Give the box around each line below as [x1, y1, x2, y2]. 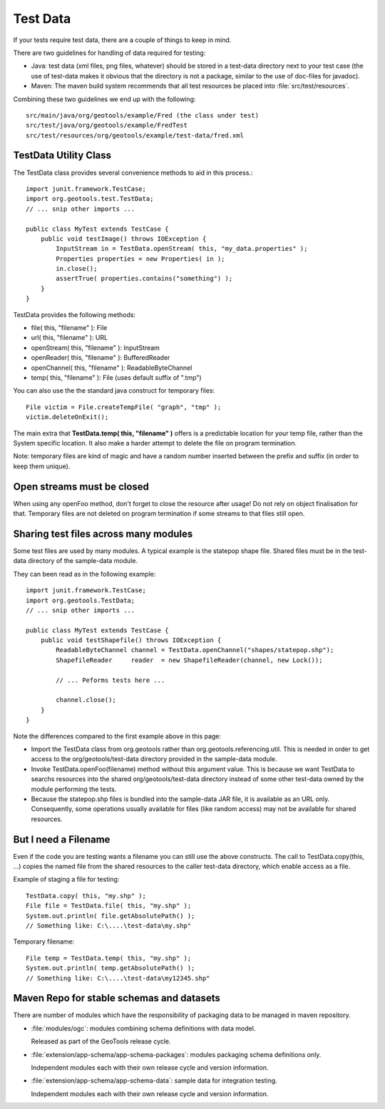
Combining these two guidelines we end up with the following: [13, 95, 196, 103]
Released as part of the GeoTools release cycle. [31, 1037, 171, 1046]
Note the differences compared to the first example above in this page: [13, 731, 221, 741]
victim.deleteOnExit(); [26, 413, 109, 421]
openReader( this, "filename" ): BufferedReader [31, 354, 170, 362]
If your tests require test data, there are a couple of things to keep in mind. [13, 36, 232, 44]
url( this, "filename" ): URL [31, 334, 108, 342]
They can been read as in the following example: [13, 569, 156, 578]
